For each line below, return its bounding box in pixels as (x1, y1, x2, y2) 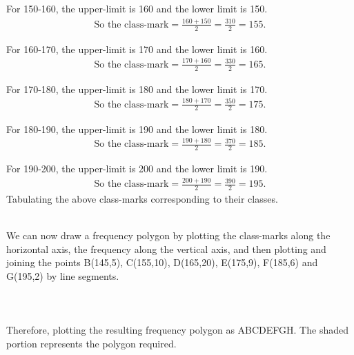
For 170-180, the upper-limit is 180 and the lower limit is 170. (6, 81, 268, 96)
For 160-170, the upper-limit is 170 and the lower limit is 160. (6, 41, 268, 56)
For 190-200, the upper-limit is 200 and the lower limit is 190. (6, 161, 268, 176)
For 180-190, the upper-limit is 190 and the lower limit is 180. (6, 121, 268, 136)
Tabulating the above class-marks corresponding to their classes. (6, 192, 278, 206)
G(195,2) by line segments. (6, 269, 119, 283)
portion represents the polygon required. (6, 336, 177, 350)
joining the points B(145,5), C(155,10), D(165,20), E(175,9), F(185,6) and (6, 255, 318, 270)
